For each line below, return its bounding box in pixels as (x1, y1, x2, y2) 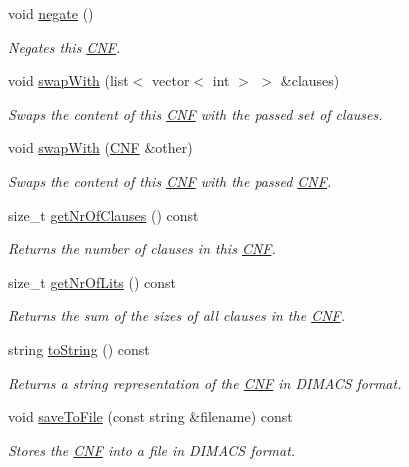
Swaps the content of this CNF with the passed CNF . (8, 170, 332, 191)
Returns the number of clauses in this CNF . (8, 238, 276, 259)
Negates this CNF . (8, 36, 121, 57)
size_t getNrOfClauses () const (8, 204, 199, 225)
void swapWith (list (8, 70, 129, 91)
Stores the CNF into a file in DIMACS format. (8, 439, 296, 460)
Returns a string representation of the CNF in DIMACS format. (8, 372, 402, 393)
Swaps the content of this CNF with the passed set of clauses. (8, 103, 383, 124)
